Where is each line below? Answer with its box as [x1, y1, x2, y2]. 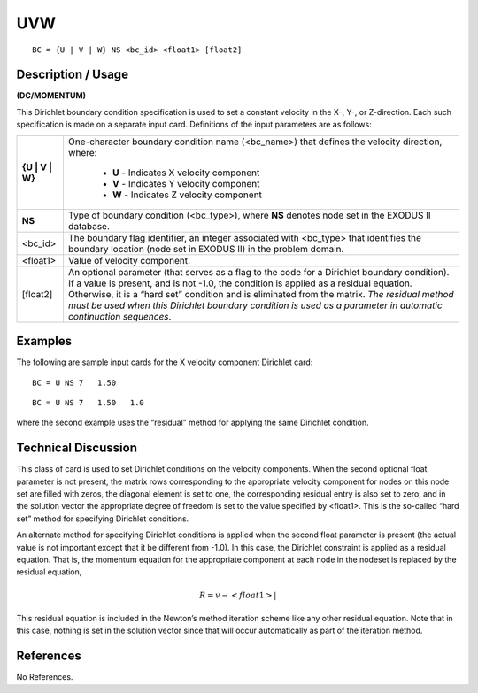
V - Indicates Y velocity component [112, 177, 260, 189]
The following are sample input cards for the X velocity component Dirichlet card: [16, 357, 313, 367]
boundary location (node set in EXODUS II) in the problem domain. [67, 243, 344, 255]
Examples [16, 334, 73, 349]
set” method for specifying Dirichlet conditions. [16, 513, 189, 524]
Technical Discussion [16, 441, 137, 456]
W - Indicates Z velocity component [112, 189, 263, 201]
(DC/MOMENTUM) [16, 90, 87, 101]
